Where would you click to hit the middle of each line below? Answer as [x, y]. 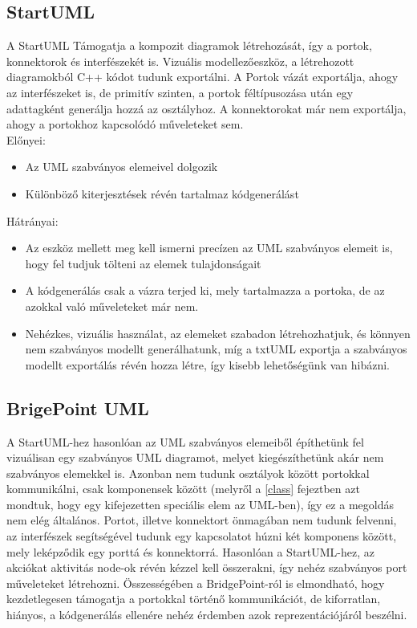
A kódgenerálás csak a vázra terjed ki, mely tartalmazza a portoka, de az [205, 290]
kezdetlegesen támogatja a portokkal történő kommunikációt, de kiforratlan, [194, 599]
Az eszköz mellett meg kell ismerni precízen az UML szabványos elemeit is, [209, 248]
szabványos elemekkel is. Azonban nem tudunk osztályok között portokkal [188, 473]
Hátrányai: [32, 220]
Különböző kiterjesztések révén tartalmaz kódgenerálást [162, 193]
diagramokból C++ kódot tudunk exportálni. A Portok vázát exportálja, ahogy [202, 77]
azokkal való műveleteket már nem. [112, 306]
